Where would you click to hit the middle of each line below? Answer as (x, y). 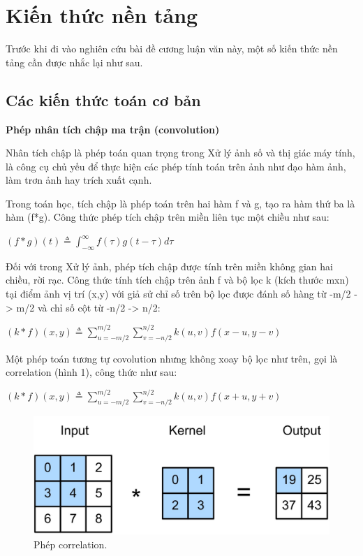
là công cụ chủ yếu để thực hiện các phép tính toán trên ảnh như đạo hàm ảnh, (176, 166)
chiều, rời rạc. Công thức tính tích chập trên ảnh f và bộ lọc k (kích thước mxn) (177, 280)
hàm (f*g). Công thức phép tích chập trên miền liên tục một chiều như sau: (168, 217)
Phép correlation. (71, 544)
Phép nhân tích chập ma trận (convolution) (113, 129)
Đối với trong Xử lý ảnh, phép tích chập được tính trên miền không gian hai (169, 266)
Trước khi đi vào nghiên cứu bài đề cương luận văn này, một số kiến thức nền (172, 49)
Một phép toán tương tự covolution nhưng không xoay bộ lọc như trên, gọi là (172, 358)
